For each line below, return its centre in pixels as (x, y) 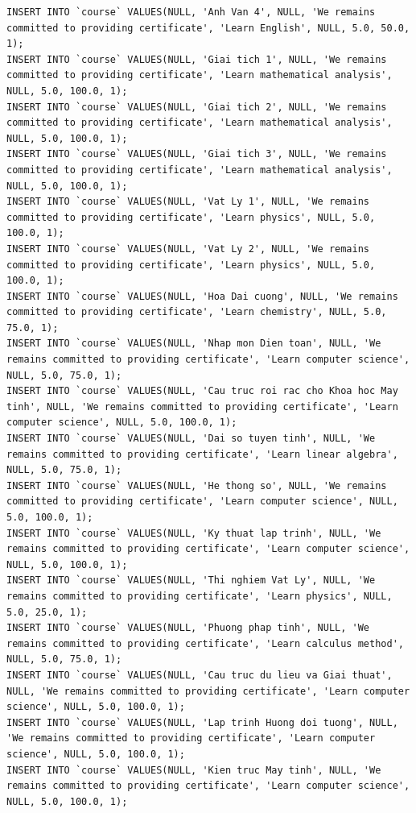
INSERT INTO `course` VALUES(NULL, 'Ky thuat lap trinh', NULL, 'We (194, 533)
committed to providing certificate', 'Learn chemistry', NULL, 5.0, (197, 312)
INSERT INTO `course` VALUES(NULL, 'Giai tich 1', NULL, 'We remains (197, 59)
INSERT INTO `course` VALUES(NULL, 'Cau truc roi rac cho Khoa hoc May (202, 391)
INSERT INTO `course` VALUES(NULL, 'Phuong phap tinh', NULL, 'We (188, 628)
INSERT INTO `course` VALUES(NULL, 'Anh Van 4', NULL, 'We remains (191, 12)
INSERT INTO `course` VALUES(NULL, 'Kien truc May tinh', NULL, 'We (194, 770)
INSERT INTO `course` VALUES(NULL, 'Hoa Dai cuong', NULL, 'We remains (202, 296)
